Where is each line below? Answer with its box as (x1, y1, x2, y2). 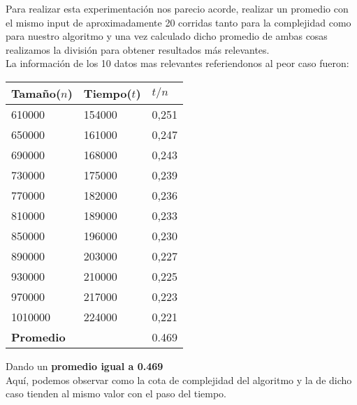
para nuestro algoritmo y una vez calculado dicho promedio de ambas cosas (6, 29, 328, 43)
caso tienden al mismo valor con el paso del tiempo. (6, 386, 227, 401)
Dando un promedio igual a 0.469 (6, 358, 163, 373)
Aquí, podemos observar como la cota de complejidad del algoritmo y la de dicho (6, 372, 352, 387)
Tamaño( (11, 84, 61, 101)
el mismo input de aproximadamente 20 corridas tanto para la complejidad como (6, 15, 351, 29)
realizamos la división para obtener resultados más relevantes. (6, 42, 270, 57)
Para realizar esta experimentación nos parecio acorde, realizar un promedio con (6, 1, 349, 15)
